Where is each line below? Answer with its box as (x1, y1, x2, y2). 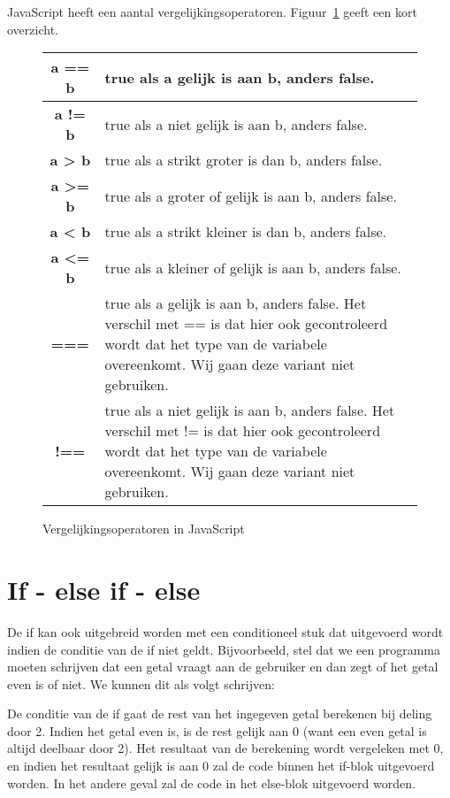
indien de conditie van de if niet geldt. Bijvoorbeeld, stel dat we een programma (7, 640, 440, 658)
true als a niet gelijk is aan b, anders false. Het (104, 400, 395, 421)
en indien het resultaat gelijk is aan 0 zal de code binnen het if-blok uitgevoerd (7, 756, 435, 775)
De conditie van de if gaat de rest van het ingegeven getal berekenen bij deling (7, 704, 432, 723)
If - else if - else (7, 571, 201, 607)
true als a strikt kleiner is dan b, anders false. (104, 221, 386, 242)
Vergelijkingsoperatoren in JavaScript (42, 519, 245, 538)
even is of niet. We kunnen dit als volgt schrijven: (7, 674, 275, 693)
